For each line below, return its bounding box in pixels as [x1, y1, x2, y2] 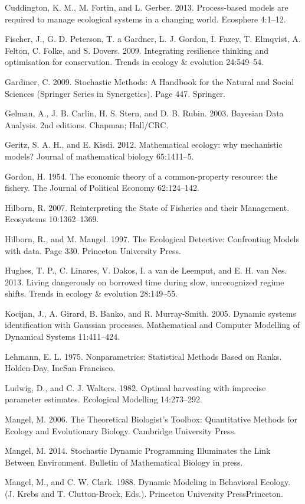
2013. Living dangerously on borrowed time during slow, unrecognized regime [5, 275, 284, 288]
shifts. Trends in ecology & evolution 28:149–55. [5, 287, 178, 300]
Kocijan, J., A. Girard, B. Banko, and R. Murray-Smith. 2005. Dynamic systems [5, 307, 296, 319]
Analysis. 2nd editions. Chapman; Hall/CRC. [5, 118, 169, 131]
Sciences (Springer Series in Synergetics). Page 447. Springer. [5, 87, 226, 99]
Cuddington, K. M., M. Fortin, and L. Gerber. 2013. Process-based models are [5, 1, 288, 13]
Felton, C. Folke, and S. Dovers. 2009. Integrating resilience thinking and [5, 44, 268, 56]
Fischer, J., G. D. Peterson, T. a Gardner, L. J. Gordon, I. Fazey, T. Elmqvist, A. [5, 32, 301, 45]
